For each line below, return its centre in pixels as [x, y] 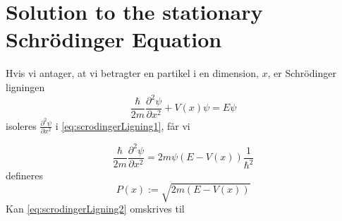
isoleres [21, 125]
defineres [25, 175]
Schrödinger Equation [114, 39]
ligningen [25, 86]
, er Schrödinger [302, 73]
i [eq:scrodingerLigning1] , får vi [123, 125]
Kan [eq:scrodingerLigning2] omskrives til [95, 209]
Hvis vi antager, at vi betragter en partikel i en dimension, [132, 73]
